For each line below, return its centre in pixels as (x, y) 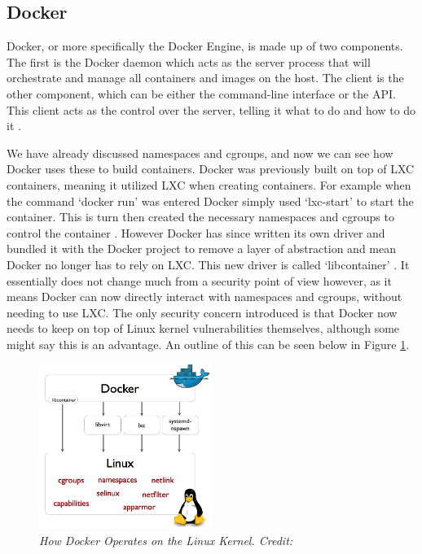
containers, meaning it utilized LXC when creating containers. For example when (209, 184)
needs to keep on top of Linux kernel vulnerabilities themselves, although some (203, 328)
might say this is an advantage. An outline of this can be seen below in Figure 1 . (208, 344)
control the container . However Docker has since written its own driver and (196, 232)
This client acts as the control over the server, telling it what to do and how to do (211, 109)
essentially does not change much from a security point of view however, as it (199, 280)
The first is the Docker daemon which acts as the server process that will (189, 61)
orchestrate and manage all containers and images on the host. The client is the (205, 78)
